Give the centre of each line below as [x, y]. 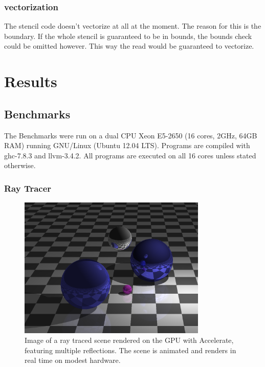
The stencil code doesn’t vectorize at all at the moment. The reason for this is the [133, 26]
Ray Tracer [28, 188]
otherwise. [20, 165]
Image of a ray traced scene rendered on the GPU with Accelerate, [129, 340]
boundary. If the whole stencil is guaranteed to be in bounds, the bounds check [128, 36]
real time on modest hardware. [73, 360]
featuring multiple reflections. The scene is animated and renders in [130, 350]
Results [31, 81]
